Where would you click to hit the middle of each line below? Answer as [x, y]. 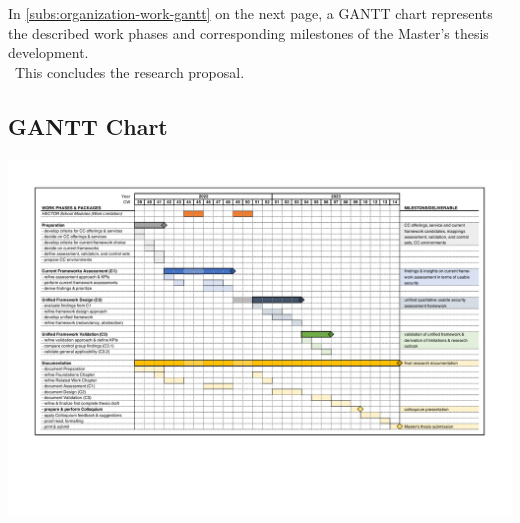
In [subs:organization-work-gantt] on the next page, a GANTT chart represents [250, 13]
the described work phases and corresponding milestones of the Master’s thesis [248, 32]
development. [48, 52]
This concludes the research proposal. [129, 71]
